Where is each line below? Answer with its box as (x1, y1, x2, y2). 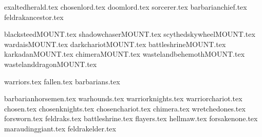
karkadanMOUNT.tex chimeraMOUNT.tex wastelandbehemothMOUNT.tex (4, 49, 245, 59)
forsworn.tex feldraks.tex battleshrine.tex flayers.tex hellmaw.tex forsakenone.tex (4, 113, 258, 124)
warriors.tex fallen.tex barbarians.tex (4, 76, 120, 86)
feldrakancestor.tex (4, 11, 64, 22)
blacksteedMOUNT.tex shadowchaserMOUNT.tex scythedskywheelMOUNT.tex (4, 29, 255, 39)
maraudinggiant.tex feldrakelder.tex (4, 123, 116, 133)
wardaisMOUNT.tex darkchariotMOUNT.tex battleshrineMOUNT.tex (4, 38, 226, 49)
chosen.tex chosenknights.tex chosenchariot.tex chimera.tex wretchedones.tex (4, 103, 246, 113)
